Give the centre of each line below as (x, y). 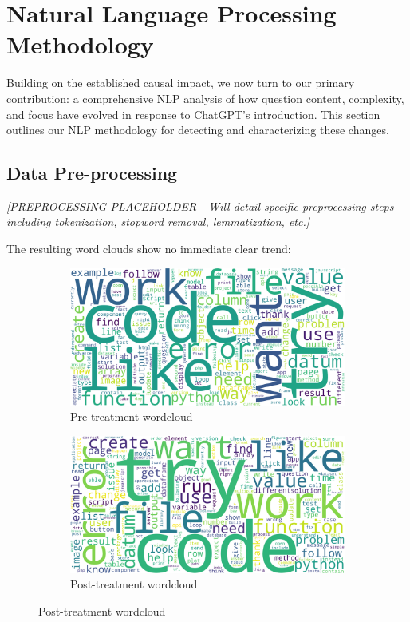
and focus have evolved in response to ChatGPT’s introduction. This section (193, 114)
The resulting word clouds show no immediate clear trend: (149, 249)
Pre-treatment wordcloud (132, 416)
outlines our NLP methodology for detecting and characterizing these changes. (198, 130)
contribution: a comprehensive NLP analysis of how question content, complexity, (205, 98)
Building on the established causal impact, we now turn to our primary (181, 83)
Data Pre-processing (92, 173)
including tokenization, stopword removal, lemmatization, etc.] (158, 222)
